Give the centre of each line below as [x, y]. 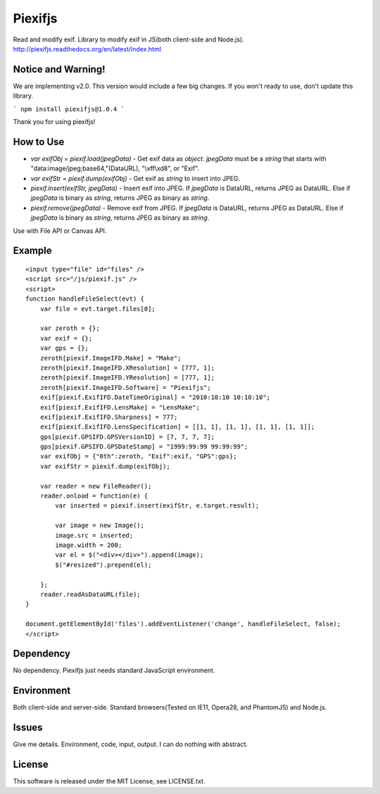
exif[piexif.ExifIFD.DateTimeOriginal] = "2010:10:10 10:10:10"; [155, 397]
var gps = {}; [64, 348]
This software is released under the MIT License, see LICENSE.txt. [109, 781]
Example [32, 251]
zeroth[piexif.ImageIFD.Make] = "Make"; [111, 358]
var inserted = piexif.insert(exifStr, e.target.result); [157, 506]
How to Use [39, 142]
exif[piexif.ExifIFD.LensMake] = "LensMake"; [120, 407]
